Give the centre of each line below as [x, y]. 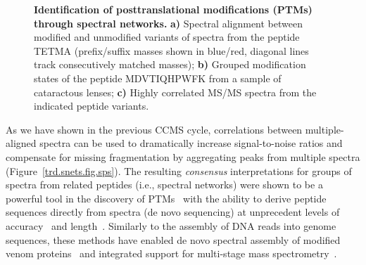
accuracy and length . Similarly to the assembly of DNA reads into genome [171, 225]
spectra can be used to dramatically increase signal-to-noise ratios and [191, 143]
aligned [21, 143]
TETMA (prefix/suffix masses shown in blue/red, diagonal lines [171, 50]
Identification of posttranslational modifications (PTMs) [173, 9]
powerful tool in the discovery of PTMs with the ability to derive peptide [166, 198]
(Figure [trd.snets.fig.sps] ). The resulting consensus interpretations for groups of [179, 170]
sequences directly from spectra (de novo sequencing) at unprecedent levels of [173, 212]
